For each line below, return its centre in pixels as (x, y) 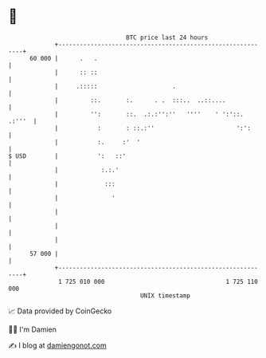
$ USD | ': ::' (67, 156)
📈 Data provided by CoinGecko (60, 311)
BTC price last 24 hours (167, 37)
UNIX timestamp (165, 295)
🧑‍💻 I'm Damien (33, 329)
